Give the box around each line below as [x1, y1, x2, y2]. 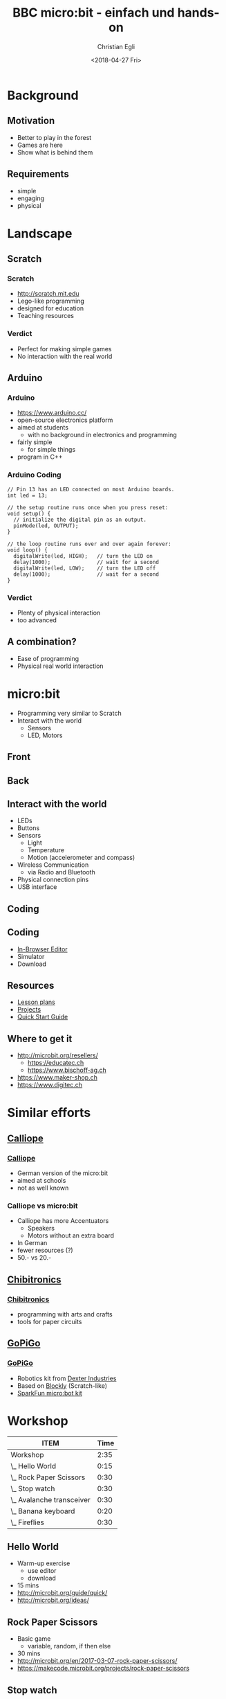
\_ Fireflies [10, 1517, 45, 1527]
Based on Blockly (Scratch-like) [17, 1381, 108, 1390]
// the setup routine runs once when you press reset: [7, 504, 169, 511]
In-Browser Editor [17, 944, 68, 953]
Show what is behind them [17, 148, 93, 157]
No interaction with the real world [17, 352, 113, 360]
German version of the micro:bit [17, 1169, 109, 1177]
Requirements [7, 168, 69, 180]
